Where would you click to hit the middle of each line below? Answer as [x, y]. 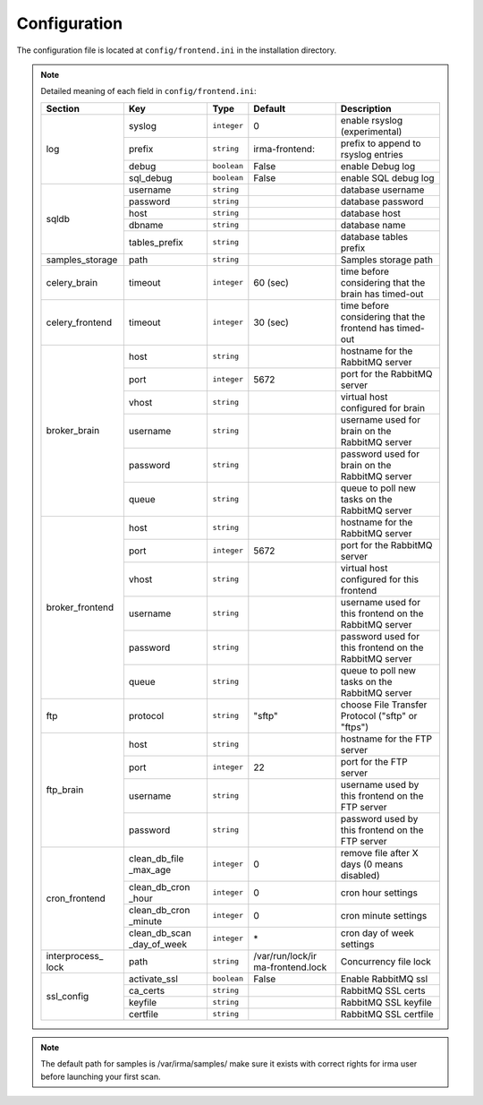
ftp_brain [65, 790]
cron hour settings [379, 893]
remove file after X [380, 852]
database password [382, 201]
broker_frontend [80, 607]
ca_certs [147, 990]
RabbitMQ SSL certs [383, 990]
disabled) [360, 875]
